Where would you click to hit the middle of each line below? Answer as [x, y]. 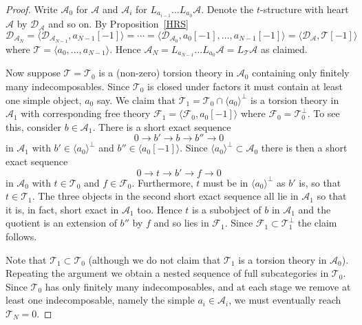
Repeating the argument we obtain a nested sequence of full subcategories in [167, 273]
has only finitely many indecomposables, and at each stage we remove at [198, 286]
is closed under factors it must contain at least [245, 86]
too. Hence [160, 209]
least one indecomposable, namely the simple [100, 300]
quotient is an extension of [61, 223]
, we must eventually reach [285, 300]
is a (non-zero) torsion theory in [166, 73]
